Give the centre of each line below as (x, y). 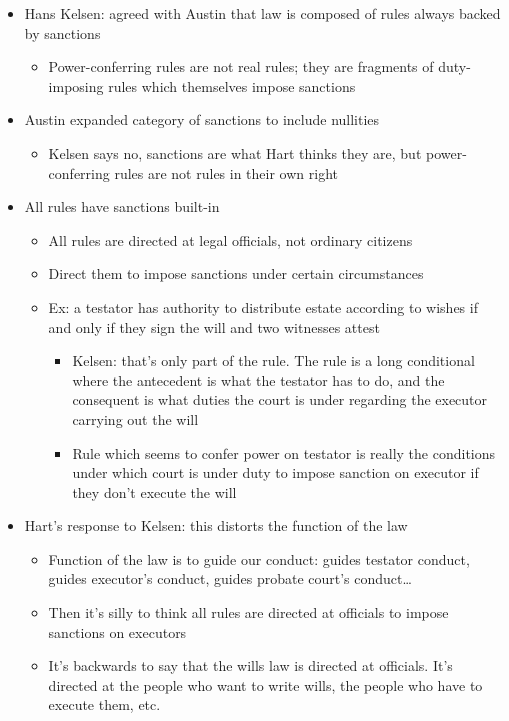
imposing (76, 85)
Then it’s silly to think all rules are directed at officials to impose (248, 612)
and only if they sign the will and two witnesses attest (214, 326)
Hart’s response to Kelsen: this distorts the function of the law (216, 525)
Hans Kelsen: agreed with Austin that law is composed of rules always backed (262, 13)
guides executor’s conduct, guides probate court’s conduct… (230, 578)
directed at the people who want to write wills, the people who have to (265, 684)
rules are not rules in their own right (226, 172)
